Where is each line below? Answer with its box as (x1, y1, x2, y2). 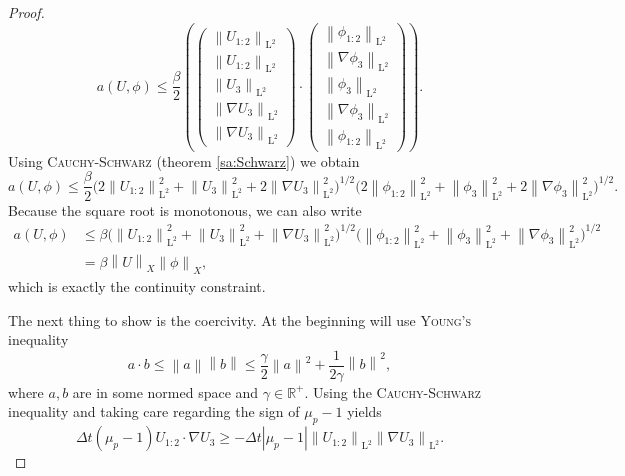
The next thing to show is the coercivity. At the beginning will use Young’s (8, 309, 472, 330)
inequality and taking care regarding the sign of (8, 401, 300, 422)
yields (347, 401, 382, 422)
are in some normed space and (72, 381, 259, 402)
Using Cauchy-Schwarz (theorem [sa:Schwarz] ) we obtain (8, 150, 360, 171)
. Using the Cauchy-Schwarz (304, 381, 481, 402)
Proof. (8, 2, 45, 22)
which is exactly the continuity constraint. (8, 275, 266, 296)
